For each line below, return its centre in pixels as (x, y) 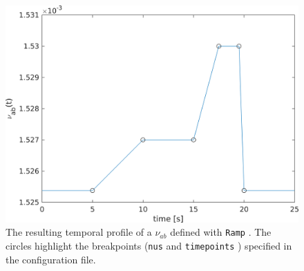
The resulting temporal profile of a (79, 232)
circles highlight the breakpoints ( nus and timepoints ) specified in (149, 246)
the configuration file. (51, 259)
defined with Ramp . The (221, 232)
